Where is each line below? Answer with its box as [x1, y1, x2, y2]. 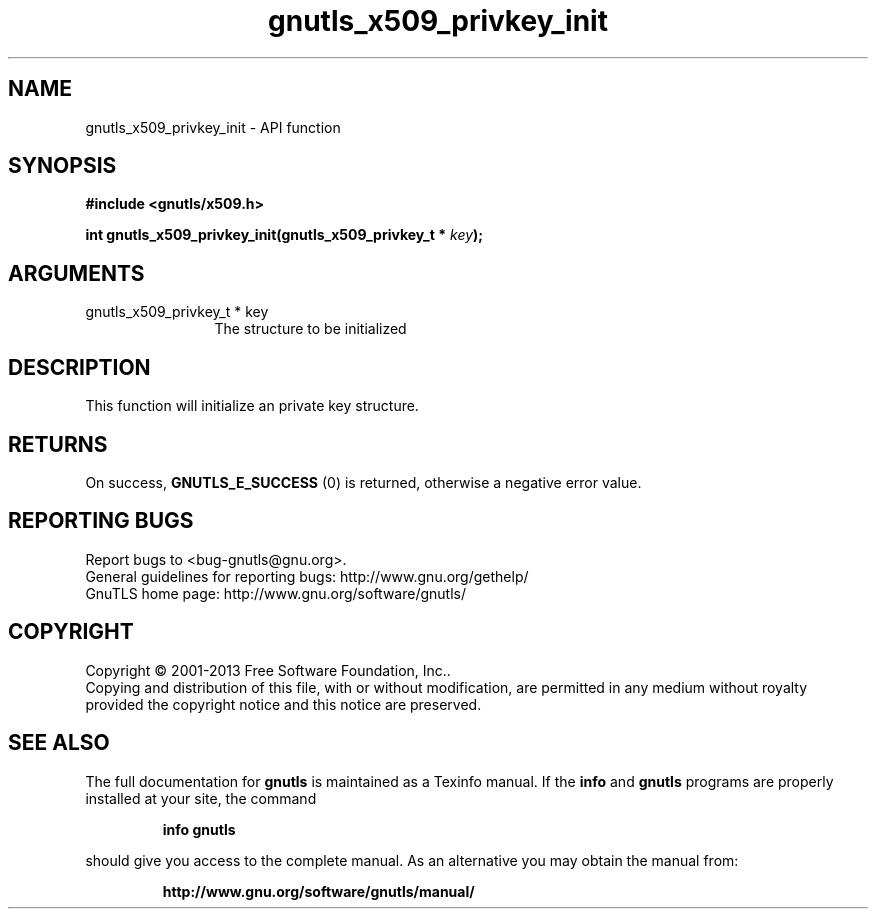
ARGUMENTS [8, 260, 145, 286]
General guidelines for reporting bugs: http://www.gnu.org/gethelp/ [85, 567, 529, 585]
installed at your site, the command [85, 789, 317, 807]
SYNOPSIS [8, 153, 117, 179]
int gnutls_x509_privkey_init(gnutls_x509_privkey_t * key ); [85, 226, 484, 244]
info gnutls [162, 820, 236, 838]
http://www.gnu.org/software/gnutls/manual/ [162, 882, 475, 900]
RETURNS [8, 431, 108, 457]
